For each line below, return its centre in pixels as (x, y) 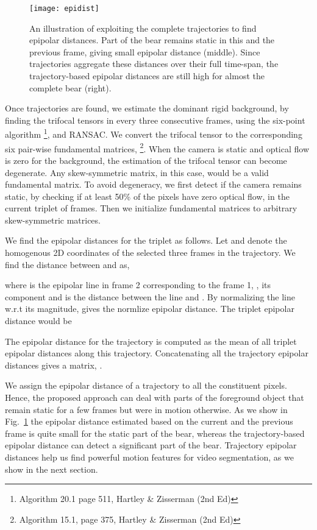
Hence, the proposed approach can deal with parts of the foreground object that (155, 397)
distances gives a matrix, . (54, 365)
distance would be (38, 321)
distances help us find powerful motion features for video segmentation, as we (149, 457)
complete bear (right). (70, 87)
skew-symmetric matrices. (53, 220)
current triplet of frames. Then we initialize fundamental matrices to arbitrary (151, 208)
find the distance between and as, (67, 264)
